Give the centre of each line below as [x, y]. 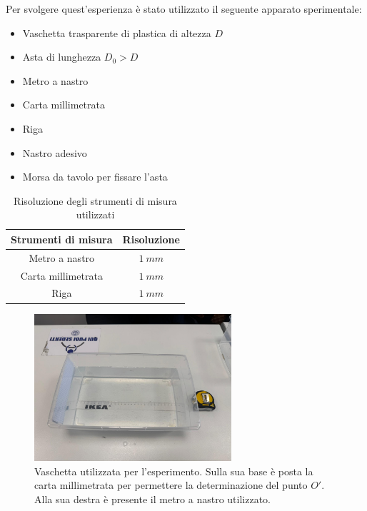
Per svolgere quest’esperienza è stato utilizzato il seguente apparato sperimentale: [184, 9]
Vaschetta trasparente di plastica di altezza [117, 32]
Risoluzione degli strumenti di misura [95, 200]
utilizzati [95, 214]
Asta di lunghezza [62, 57]
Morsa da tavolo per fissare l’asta [95, 177]
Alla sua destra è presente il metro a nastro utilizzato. [152, 499]
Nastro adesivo [55, 152]
